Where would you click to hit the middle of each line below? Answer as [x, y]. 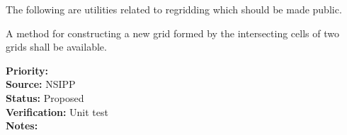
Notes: [22, 126]
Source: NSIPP [41, 84]
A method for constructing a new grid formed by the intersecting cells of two [172, 33]
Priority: [27, 70]
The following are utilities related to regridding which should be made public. [174, 9]
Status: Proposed [45, 97]
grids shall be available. [56, 47]
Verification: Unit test [57, 111]
